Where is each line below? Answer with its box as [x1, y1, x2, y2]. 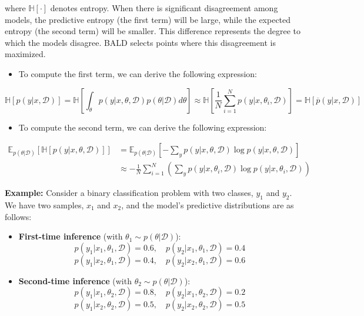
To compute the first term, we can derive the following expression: [18, 67, 257, 79]
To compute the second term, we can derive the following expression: [18, 121, 267, 133]
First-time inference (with [18, 230, 123, 242]
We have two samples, [5, 199, 84, 211]
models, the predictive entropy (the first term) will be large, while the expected [5, 13, 291, 25]
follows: [5, 210, 32, 222]
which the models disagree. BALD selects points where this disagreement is [5, 36, 276, 48]
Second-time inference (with [18, 274, 132, 287]
